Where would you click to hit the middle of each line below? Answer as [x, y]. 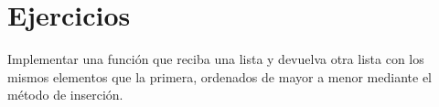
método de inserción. [65, 95]
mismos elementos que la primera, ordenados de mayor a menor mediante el [219, 76]
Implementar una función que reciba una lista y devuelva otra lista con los [216, 59]
